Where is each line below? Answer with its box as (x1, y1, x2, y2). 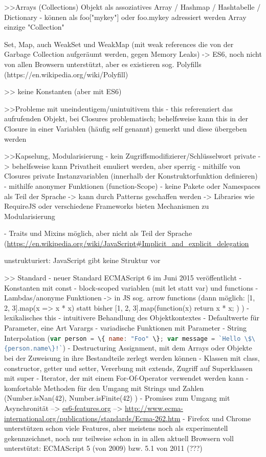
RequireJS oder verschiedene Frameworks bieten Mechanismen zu (4, 201, 209, 211)
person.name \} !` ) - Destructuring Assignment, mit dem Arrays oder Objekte (8, 342, 252, 353)
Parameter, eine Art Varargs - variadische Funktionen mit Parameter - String (4, 322, 247, 333)
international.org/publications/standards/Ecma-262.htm (4, 412, 181, 423)
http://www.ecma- (125, 402, 183, 413)
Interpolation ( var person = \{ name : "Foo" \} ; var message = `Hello (4, 332, 241, 343)
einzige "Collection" (4, 21, 64, 32)
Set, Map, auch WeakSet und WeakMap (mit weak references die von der (4, 38, 234, 49)
